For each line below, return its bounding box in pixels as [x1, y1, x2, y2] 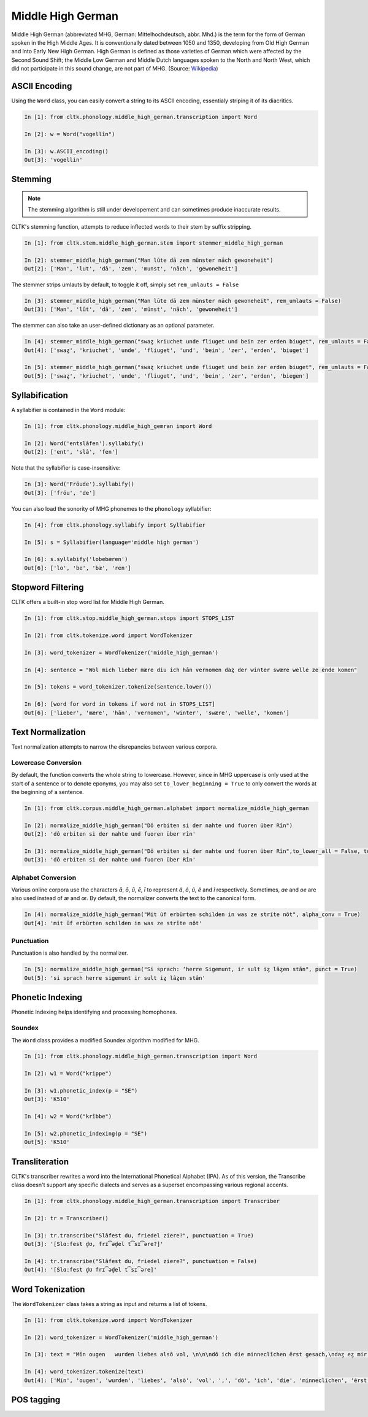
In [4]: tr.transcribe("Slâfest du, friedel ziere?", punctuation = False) [24, 1258, 258, 1264]
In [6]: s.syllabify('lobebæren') [24, 556, 128, 563]
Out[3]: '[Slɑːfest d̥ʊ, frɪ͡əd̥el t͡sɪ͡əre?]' [24, 1240, 164, 1248]
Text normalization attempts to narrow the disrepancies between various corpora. [11, 743, 218, 751]
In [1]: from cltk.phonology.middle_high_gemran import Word [24, 423, 212, 430]
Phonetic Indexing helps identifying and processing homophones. [11, 1009, 177, 1016]
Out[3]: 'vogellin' [24, 156, 83, 163]
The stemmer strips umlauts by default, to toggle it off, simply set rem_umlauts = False [11, 281, 239, 288]
